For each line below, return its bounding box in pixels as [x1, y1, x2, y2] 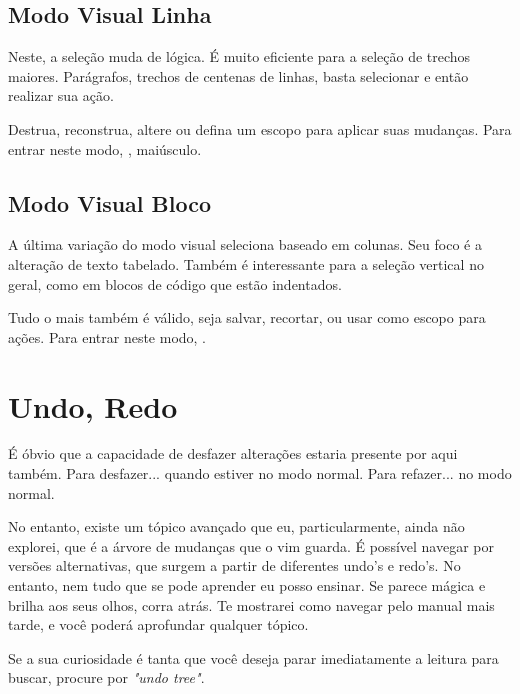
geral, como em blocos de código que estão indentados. [8, 273, 342, 294]
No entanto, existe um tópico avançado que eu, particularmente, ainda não [8, 516, 465, 537]
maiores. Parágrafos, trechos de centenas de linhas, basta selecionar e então [8, 65, 469, 86]
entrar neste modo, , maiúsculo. [8, 138, 202, 159]
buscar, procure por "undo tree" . [8, 667, 205, 688]
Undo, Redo [8, 385, 178, 426]
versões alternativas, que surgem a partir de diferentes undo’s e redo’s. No [8, 555, 461, 576]
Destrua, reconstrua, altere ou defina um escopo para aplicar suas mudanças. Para [8, 118, 512, 139]
